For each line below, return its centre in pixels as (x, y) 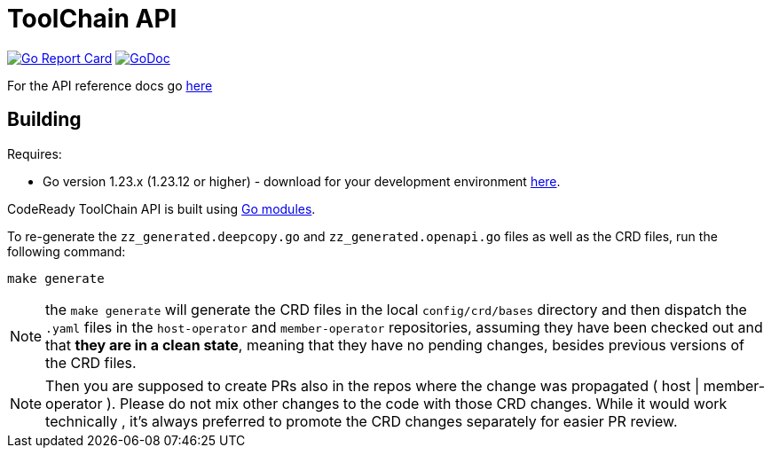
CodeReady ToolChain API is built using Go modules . (161, 208)
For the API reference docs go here (110, 85)
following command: (67, 251)
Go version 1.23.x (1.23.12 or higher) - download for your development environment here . (302, 181)
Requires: (35, 153)
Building (44, 120)
